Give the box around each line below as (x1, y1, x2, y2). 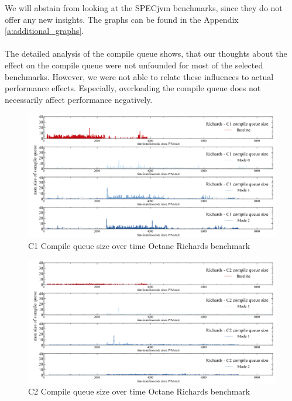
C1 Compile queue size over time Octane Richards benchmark (28, 239, 250, 251)
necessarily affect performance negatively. (5, 93, 153, 105)
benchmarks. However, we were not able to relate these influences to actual (5, 70, 274, 82)
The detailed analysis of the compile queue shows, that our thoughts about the (5, 47, 287, 60)
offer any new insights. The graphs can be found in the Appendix (5, 13, 239, 25)
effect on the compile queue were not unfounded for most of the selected (5, 58, 263, 71)
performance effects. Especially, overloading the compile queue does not (5, 82, 261, 94)
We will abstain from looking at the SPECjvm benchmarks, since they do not (5, 2, 283, 13)
